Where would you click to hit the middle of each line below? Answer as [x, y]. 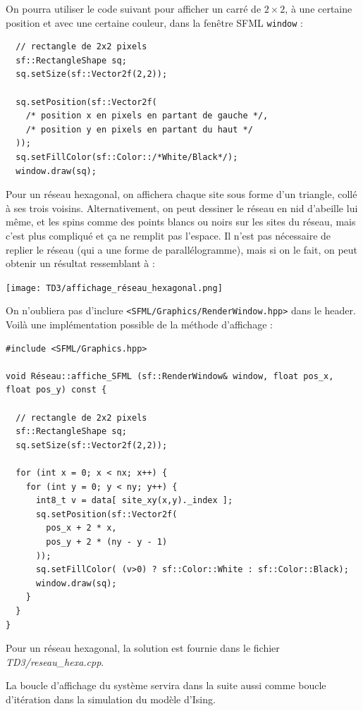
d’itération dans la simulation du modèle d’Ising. [111, 699]
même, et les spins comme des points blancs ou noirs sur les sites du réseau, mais [181, 222]
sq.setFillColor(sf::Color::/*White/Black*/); [127, 157]
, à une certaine [319, 8]
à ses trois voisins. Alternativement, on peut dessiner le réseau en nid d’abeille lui [182, 208]
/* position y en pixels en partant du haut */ [139, 129]
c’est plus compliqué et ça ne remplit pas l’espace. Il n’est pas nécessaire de [168, 235]
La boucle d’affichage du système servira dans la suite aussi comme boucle [166, 685]
